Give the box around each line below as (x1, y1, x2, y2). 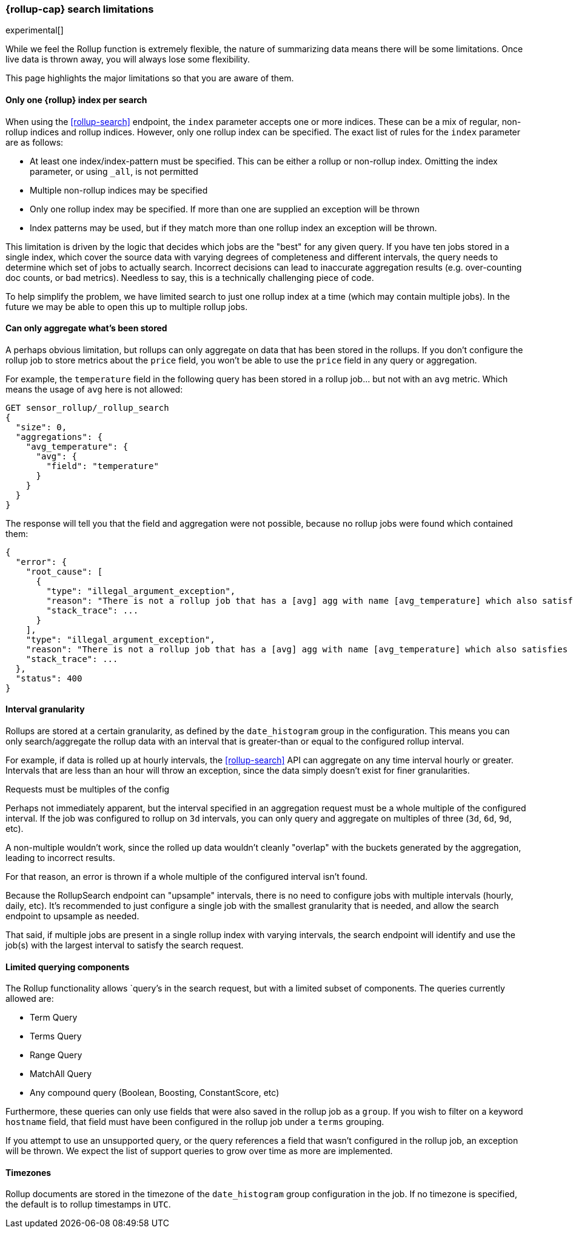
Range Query (30, 1050, 82, 1061)
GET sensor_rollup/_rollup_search (5, 402, 169, 413)
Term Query (30, 1012, 78, 1023)
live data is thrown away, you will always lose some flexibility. (5, 54, 250, 65)
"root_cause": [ (25, 566, 103, 576)
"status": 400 (15, 673, 82, 683)
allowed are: (5, 993, 54, 1004)
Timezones (5, 1167, 52, 1178)
